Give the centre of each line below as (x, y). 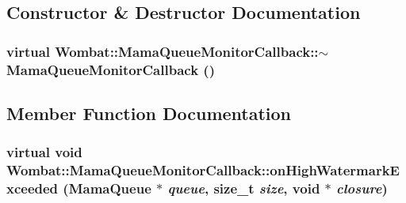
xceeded (33, 188)
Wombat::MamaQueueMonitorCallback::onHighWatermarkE (203, 170)
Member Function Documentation (149, 113)
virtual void (44, 152)
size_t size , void (267, 188)
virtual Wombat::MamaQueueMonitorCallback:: (163, 51)
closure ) (362, 188)
